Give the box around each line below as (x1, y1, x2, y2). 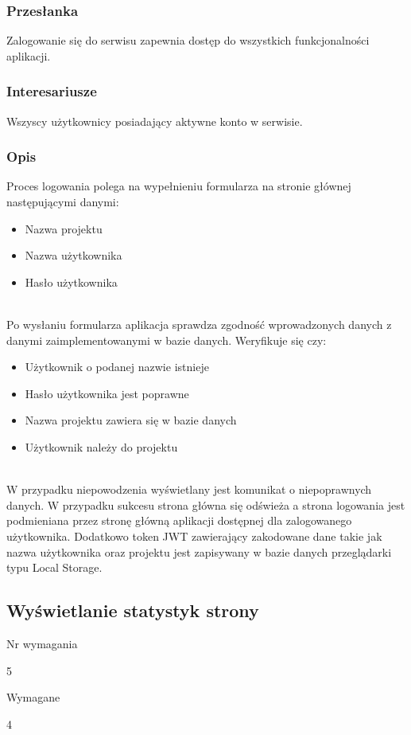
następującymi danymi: (6, 194, 119, 210)
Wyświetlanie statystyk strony (6, 598, 259, 623)
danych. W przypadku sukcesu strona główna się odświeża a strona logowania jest (6, 496, 405, 513)
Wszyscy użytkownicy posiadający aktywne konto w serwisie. (6, 112, 303, 129)
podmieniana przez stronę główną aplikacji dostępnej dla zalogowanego (6, 512, 352, 529)
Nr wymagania (6, 635, 78, 651)
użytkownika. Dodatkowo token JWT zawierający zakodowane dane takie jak (6, 527, 382, 544)
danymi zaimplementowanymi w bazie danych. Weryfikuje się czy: (6, 331, 327, 348)
